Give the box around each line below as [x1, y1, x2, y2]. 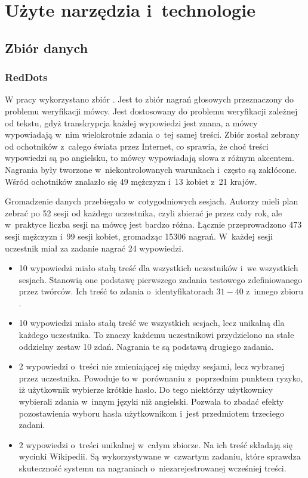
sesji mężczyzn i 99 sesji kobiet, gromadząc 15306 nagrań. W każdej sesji [5, 229, 273, 242]
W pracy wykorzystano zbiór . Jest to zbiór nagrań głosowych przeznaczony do [5, 93, 294, 105]
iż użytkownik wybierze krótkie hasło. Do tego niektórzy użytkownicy [19, 383, 273, 396]
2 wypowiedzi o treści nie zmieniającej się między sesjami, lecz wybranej [19, 360, 285, 373]
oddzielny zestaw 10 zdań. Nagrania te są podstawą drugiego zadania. [19, 340, 274, 352]
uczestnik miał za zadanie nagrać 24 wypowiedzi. [5, 241, 184, 254]
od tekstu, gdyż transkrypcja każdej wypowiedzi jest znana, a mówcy [5, 116, 258, 129]
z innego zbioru [246, 285, 304, 297]
